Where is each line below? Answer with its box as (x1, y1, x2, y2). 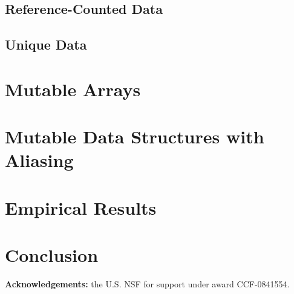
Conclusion (5, 243, 99, 267)
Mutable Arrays (5, 76, 141, 101)
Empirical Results (5, 195, 157, 220)
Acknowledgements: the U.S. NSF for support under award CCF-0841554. (5, 278, 290, 290)
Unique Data (5, 35, 87, 54)
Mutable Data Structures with (5, 124, 264, 149)
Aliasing (5, 148, 74, 172)
